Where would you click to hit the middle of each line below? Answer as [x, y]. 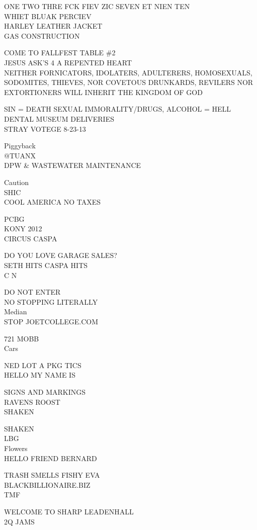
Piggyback [20, 146]
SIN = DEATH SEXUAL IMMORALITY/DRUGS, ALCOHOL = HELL [118, 109]
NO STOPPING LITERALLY [51, 301]
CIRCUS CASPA [31, 238]
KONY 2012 [23, 229]
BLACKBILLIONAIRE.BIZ [47, 484]
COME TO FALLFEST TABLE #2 [60, 53]
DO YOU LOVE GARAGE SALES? [61, 255]
